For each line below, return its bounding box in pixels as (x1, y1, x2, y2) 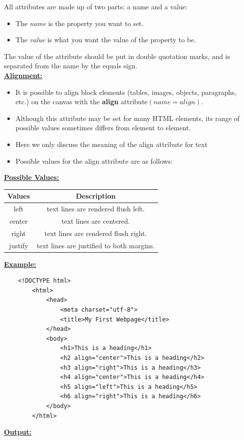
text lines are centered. (61, 215, 130, 226)
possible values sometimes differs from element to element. (15, 122, 191, 133)
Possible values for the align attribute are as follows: (15, 155, 173, 166)
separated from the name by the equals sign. (4, 60, 137, 71)
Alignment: (4, 70, 43, 80)
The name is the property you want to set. (15, 18, 144, 28)
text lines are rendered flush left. (47, 204, 145, 214)
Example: (4, 259, 36, 269)
